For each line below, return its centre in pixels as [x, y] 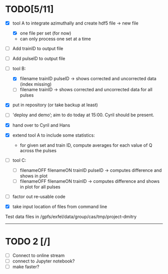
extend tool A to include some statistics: [53, 135]
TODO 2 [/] [28, 242]
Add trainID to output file [38, 49]
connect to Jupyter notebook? [43, 261]
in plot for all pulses [40, 187]
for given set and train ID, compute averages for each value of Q [86, 145]
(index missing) [36, 84]
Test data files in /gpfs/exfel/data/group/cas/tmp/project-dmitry [71, 216]
